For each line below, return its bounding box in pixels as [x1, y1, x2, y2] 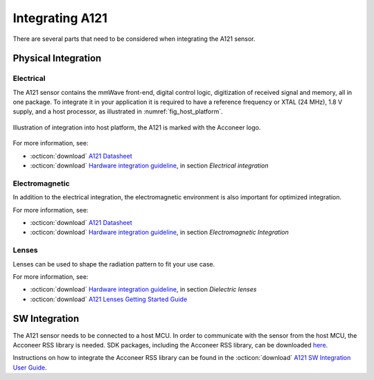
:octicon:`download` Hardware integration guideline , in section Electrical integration [30, 161, 269, 170]
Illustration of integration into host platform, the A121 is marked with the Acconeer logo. [12, 123, 261, 132]
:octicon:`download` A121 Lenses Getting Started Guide [30, 295, 188, 303]
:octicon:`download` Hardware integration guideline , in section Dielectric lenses [30, 285, 257, 293]
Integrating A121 [12, 10, 107, 26]
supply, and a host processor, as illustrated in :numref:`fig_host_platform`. [12, 107, 223, 116]
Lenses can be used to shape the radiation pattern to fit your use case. [12, 260, 215, 268]
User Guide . [12, 363, 48, 372]
